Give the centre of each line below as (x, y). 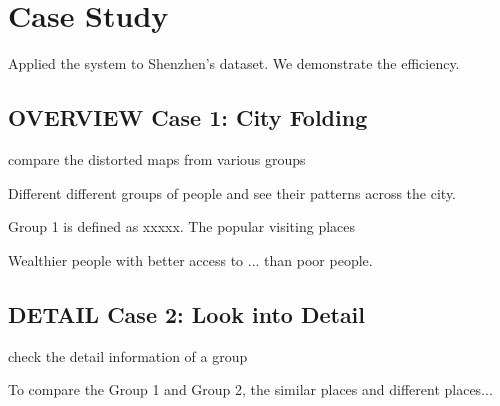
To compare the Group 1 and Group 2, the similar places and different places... (250, 389)
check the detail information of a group (128, 355)
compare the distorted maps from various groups (157, 158)
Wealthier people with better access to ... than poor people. (190, 259)
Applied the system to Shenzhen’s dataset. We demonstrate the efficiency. (234, 63)
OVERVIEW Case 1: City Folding (188, 117)
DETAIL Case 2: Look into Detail (187, 313)
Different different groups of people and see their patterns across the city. (232, 192)
